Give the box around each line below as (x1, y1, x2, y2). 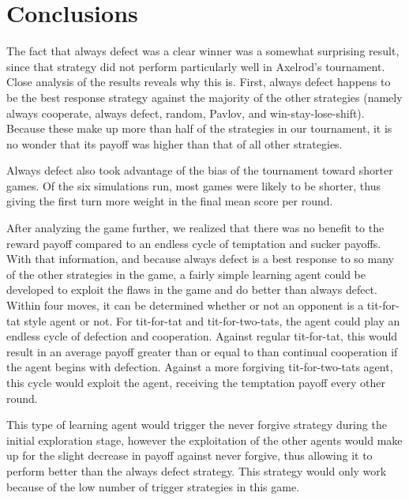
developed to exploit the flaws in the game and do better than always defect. (6, 281, 377, 298)
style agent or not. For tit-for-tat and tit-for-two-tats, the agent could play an (24, 312, 400, 329)
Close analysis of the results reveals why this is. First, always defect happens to (6, 73, 391, 90)
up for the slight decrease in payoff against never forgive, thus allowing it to (6, 447, 373, 464)
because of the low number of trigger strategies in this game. (6, 478, 300, 494)
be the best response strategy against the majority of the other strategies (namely (6, 88, 403, 105)
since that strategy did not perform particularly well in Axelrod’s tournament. (6, 58, 385, 74)
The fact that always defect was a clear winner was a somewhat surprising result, (6, 43, 400, 59)
